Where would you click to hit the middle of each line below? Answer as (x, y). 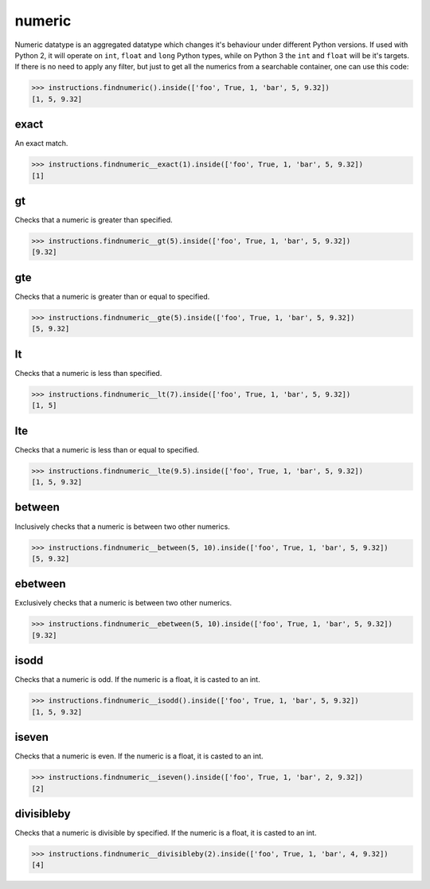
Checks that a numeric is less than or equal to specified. (107, 449)
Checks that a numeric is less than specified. (88, 373)
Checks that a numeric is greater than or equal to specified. (112, 296)
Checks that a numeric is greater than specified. (94, 220)
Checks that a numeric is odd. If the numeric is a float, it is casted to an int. (137, 679)
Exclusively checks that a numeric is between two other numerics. (123, 603)
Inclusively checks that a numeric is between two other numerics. (122, 527)
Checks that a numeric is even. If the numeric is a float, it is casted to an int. (139, 756)
